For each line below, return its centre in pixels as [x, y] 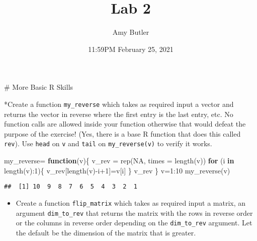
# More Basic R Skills [39, 87]
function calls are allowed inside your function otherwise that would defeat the [125, 124]
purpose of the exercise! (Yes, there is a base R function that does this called [122, 133]
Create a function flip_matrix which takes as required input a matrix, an [131, 202]
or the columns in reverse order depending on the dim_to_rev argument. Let [134, 223]
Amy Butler [131, 32]
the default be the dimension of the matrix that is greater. [106, 232]
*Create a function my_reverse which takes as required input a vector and [119, 104]
